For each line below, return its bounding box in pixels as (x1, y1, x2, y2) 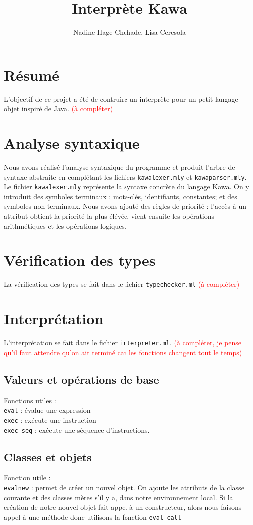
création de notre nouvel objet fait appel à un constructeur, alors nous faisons (4, 502, 242, 512)
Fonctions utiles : (4, 395, 56, 405)
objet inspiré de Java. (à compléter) (4, 103, 113, 114)
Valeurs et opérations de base (4, 371, 159, 387)
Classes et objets (4, 449, 92, 464)
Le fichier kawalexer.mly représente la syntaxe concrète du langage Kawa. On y (4, 181, 249, 192)
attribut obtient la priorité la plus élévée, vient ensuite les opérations (4, 211, 215, 221)
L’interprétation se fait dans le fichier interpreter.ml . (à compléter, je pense (4, 337, 242, 348)
